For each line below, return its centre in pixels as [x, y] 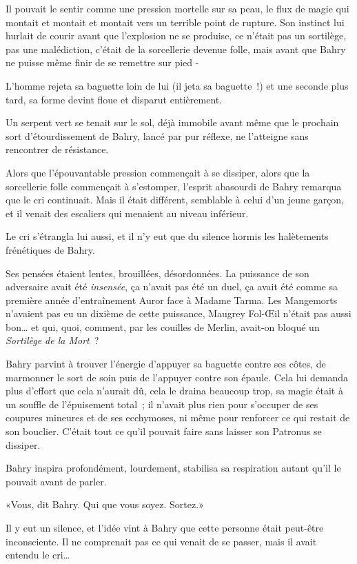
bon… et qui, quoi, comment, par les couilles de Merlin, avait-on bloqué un [163, 326]
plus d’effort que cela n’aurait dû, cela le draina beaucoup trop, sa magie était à [174, 391]
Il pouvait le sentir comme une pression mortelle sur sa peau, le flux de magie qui [177, 8]
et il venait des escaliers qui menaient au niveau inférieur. [127, 213]
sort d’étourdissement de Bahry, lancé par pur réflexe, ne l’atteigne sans [157, 135]
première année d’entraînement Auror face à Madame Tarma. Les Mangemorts [172, 300]
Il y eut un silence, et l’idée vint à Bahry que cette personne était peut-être [165, 527]
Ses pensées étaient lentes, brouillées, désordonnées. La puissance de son [157, 273]
